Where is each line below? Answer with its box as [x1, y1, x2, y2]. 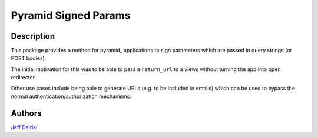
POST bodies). [11, 55, 47, 62]
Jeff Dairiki [11, 123, 38, 130]
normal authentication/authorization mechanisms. [11, 93, 132, 100]
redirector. [11, 74, 37, 81]
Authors [11, 108, 42, 118]
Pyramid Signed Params [11, 9, 131, 22]
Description [11, 31, 55, 41]
